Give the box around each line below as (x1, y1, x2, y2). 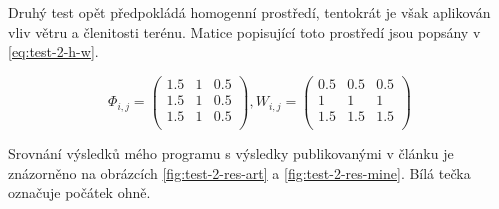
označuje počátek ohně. (8, 182, 151, 203)
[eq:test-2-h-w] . (8, 41, 99, 62)
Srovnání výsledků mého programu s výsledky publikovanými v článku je (8, 142, 454, 163)
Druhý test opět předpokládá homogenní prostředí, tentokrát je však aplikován (8, 2, 491, 22)
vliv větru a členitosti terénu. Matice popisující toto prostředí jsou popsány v (8, 21, 481, 42)
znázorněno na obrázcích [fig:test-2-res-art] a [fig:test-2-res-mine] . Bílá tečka (8, 162, 471, 183)
